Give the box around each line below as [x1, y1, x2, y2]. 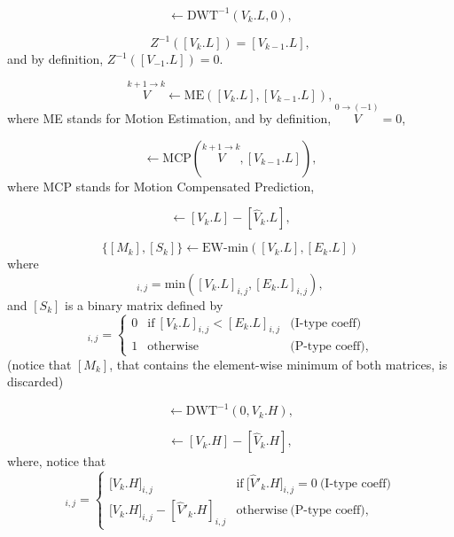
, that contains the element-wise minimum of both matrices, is [109, 354, 448, 373]
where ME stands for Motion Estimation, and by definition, [7, 109, 332, 128]
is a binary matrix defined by [65, 295, 223, 314]
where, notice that [7, 452, 106, 471]
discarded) [7, 372, 64, 391]
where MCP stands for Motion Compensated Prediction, [7, 176, 315, 195]
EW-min [202, 242, 248, 255]
